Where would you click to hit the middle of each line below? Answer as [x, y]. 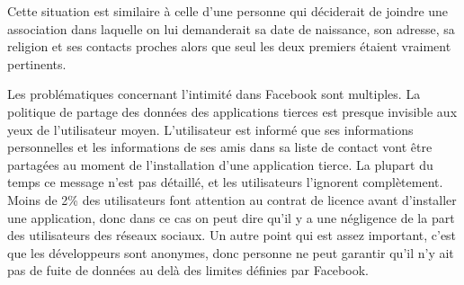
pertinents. [37, 63]
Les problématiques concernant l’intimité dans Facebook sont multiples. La [214, 94]
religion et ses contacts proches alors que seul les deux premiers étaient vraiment [229, 46]
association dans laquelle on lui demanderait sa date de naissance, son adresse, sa [231, 28]
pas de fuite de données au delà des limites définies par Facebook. [188, 270]
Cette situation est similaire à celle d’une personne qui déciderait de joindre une [228, 11]
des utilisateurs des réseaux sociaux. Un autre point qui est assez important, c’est [232, 235]
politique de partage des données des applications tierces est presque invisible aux [232, 111]
